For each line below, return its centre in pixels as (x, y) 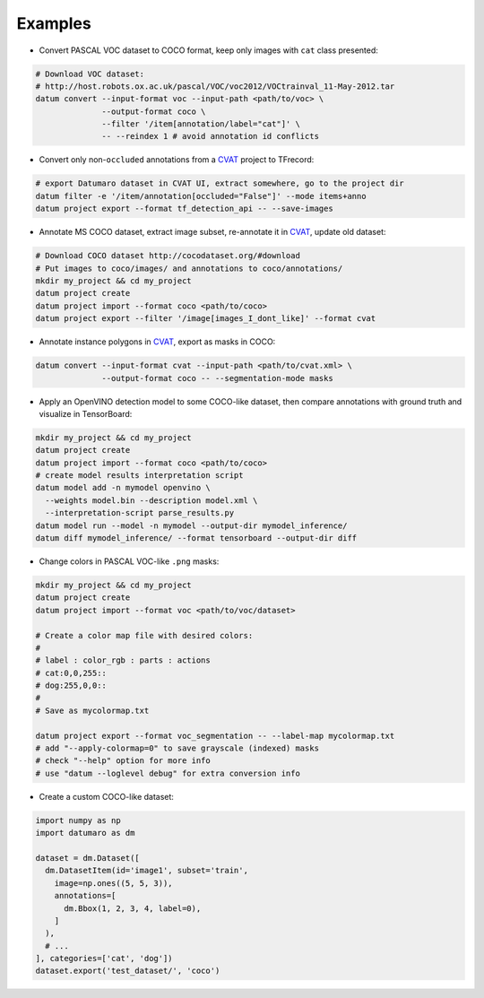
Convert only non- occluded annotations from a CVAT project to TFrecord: (177, 160)
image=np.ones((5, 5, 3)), (114, 883)
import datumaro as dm (85, 833)
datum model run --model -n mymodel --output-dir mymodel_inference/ (191, 525)
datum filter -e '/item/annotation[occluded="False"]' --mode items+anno (201, 196)
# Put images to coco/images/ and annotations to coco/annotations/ (189, 268)
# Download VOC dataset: (90, 74)
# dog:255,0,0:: (71, 686)
